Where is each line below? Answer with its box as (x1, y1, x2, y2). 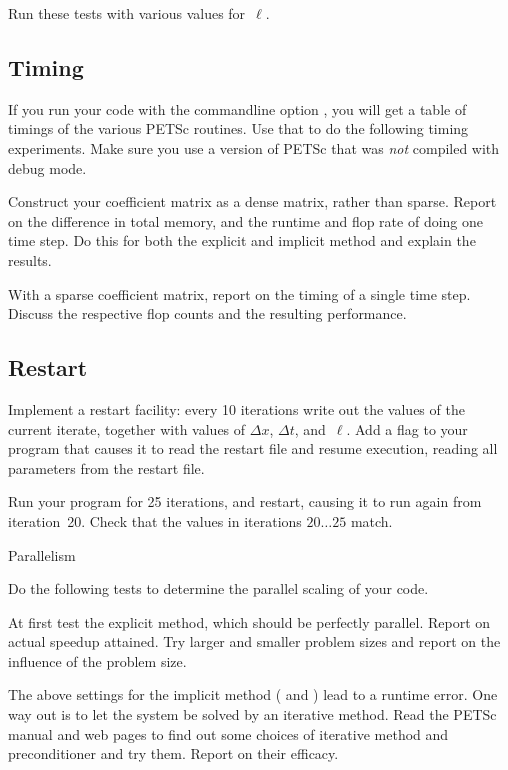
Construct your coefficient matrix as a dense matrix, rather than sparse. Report (8, 191, 497, 212)
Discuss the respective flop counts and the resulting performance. (8, 303, 407, 324)
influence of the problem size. (8, 650, 187, 671)
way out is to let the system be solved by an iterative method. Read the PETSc (8, 704, 497, 725)
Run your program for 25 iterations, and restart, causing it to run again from (8, 491, 482, 512)
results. (8, 249, 52, 270)
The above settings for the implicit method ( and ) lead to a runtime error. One (8, 684, 498, 705)
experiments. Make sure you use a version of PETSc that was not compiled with (8, 137, 500, 158)
